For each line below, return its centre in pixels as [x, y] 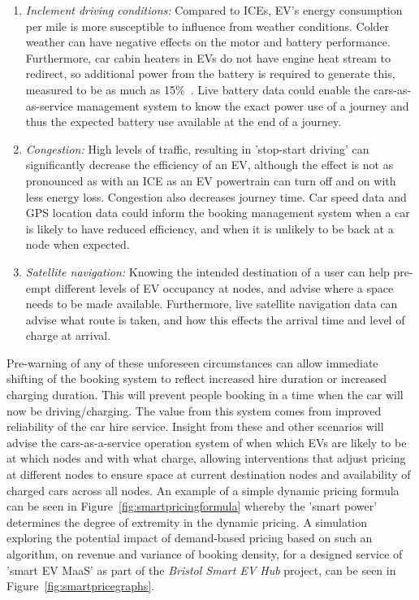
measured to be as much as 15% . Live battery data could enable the [198, 89]
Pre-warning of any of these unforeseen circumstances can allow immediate [192, 362]
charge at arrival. [68, 335]
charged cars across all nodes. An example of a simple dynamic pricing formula [203, 490]
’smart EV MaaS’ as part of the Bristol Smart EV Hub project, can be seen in [201, 570]
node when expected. [78, 244]
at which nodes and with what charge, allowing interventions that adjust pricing [206, 458]
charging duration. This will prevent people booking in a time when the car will [205, 395]
